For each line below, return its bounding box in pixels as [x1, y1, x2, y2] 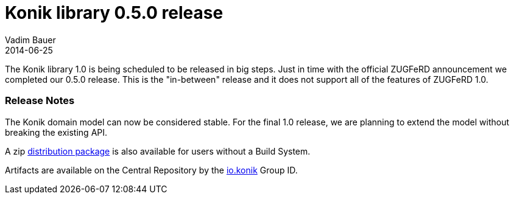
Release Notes [5, 94, 75, 107]
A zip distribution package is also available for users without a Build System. [5, 145, 311, 156]
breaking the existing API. [5, 127, 108, 138]
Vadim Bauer [5, 34, 56, 45]
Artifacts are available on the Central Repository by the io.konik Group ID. [5, 164, 298, 175]
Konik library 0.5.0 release [5, 2, 224, 23]
